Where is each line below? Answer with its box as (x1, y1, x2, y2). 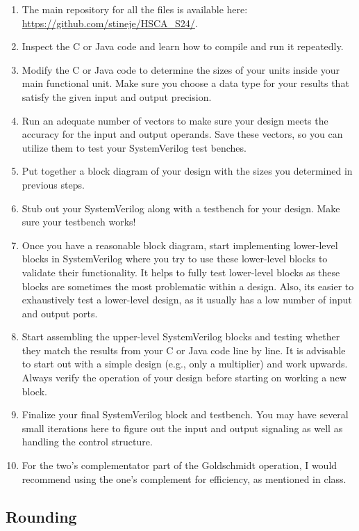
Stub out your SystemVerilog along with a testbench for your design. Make (22, 200, 340, 215)
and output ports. (22, 306, 98, 320)
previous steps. (22, 177, 85, 191)
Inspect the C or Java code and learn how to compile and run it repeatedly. (22, 39, 344, 54)
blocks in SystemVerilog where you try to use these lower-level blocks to (22, 251, 328, 266)
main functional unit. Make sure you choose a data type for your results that (22, 76, 349, 90)
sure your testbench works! (22, 214, 136, 229)
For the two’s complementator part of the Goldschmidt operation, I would (22, 458, 337, 473)
